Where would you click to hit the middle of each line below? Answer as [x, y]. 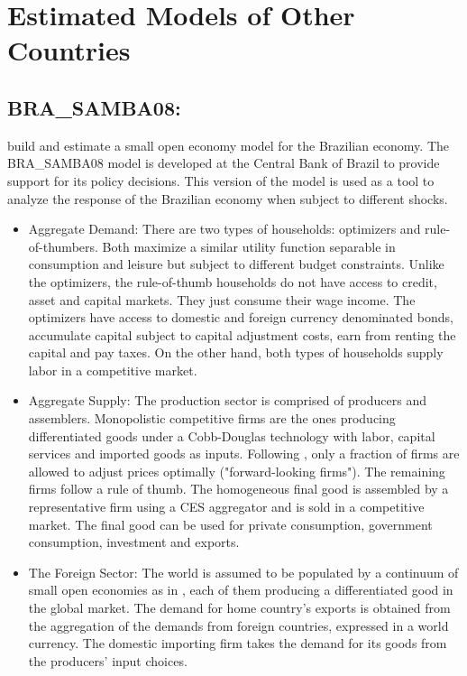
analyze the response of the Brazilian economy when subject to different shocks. [228, 198]
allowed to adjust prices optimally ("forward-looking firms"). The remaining [237, 471]
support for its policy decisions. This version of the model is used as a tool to [221, 180]
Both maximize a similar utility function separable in [249, 246]
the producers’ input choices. [108, 660]
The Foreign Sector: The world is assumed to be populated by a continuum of [243, 572]
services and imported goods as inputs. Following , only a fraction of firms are [244, 454]
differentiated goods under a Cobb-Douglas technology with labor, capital [232, 435]
